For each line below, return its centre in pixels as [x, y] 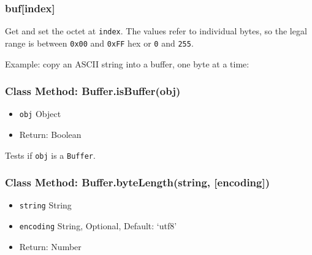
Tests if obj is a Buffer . [50, 155]
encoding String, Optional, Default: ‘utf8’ [98, 226]
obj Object [40, 114]
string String [45, 205]
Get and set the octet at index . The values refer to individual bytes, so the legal [156, 31]
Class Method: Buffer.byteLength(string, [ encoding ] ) [138, 182]
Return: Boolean [50, 134]
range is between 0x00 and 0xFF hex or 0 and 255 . [99, 43]
